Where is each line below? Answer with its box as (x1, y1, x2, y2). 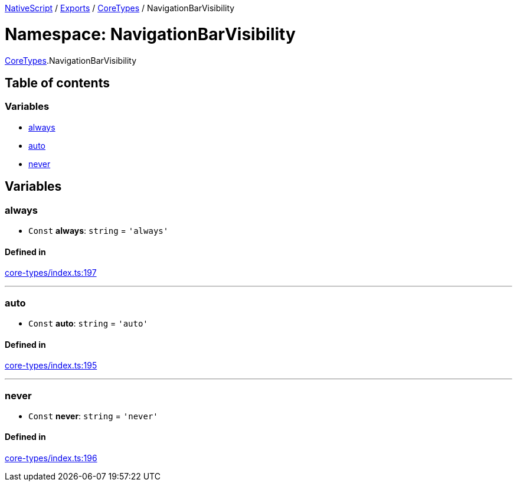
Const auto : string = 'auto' (28, 318, 148, 328)
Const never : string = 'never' (28, 410, 158, 421)
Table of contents (5, 75, 110, 90)
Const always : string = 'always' (28, 225, 169, 236)
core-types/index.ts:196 (5, 453, 97, 464)
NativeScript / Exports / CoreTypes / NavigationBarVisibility (5, 3, 235, 13)
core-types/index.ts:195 (5, 360, 97, 371)
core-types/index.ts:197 (5, 268, 97, 278)
